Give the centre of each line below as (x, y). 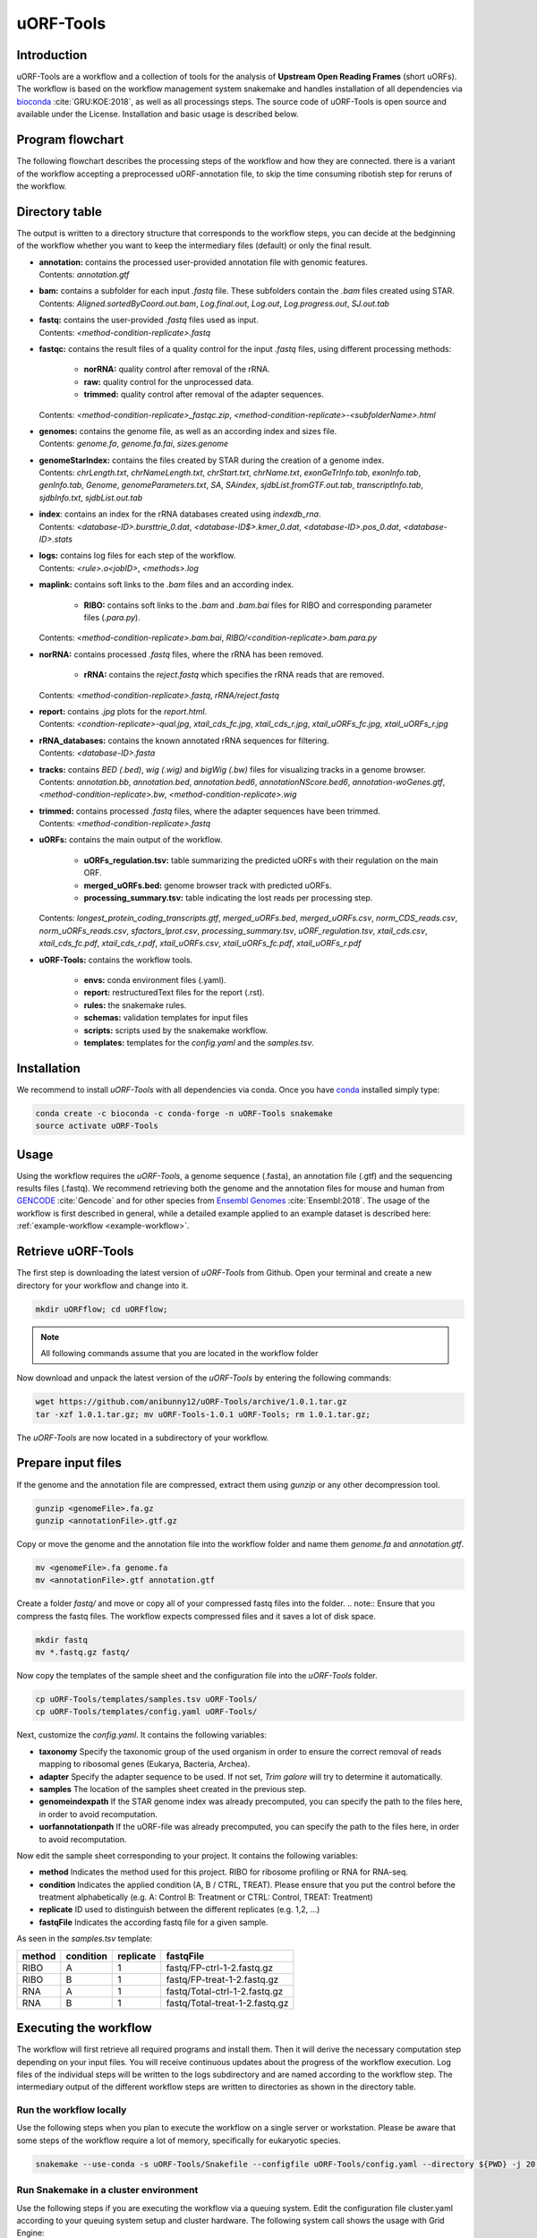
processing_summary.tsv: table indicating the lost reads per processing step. (228, 898)
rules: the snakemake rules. (135, 1005)
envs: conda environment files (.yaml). (155, 979)
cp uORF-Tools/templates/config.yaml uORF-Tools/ (146, 1712)
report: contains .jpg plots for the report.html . (123, 711)
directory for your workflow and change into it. (102, 1286)
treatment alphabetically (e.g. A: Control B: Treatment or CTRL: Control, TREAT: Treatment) (206, 1897)
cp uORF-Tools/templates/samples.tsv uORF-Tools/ (146, 1700)
